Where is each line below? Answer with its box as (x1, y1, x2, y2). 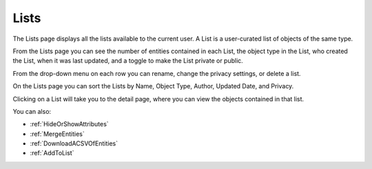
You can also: (12, 107, 52, 115)
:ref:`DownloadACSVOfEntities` (30, 139, 118, 148)
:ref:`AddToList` (30, 149, 74, 157)
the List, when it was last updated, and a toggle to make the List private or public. (12, 57, 244, 65)
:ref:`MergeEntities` (30, 130, 85, 138)
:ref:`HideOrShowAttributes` (30, 120, 110, 128)
